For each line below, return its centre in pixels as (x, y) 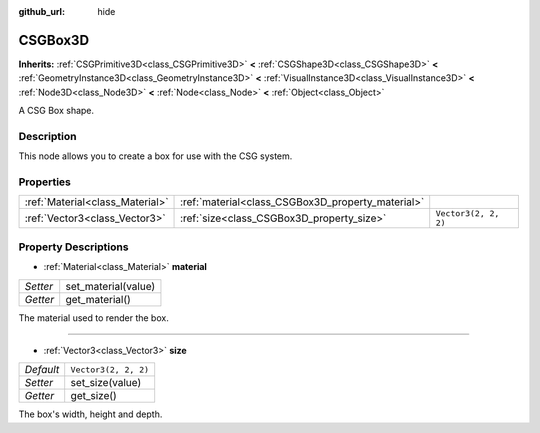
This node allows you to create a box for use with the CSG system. (155, 156)
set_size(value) (106, 383)
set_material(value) (110, 286)
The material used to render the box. (93, 317)
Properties (45, 182)
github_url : (41, 11)
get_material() (98, 299)
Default (42, 370)
